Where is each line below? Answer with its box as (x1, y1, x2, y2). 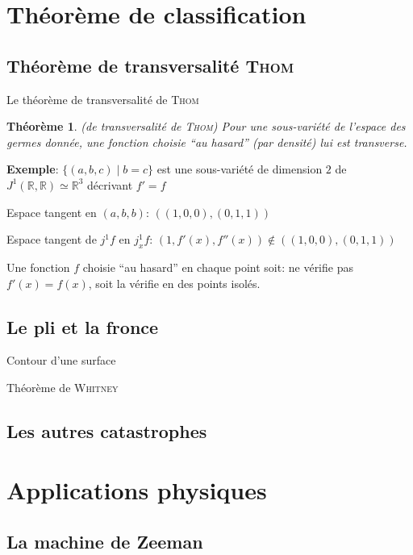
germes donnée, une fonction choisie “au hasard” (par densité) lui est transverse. (6, 133, 407, 150)
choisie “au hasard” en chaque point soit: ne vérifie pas (82, 258, 353, 275)
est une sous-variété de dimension (156, 161, 323, 177)
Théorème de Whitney (6, 378, 119, 395)
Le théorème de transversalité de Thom (6, 90, 199, 107)
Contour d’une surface (6, 352, 116, 369)
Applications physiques (6, 474, 267, 507)
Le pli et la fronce (6, 314, 159, 339)
